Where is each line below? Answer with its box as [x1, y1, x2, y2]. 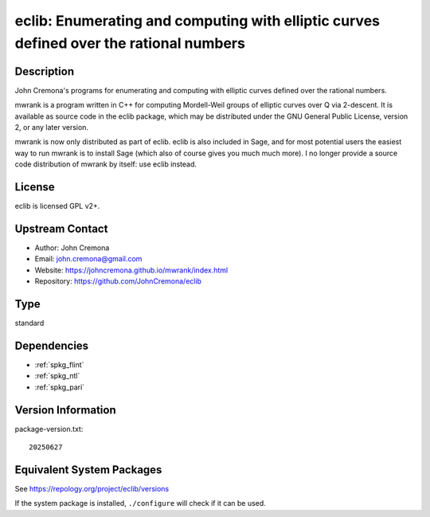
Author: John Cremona [34, 243, 110, 253]
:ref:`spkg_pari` [34, 382, 85, 392]
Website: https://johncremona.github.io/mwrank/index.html [34, 265, 229, 275]
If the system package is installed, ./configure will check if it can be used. [14, 499, 266, 508]
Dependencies [14, 339, 89, 352]
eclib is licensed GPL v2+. [14, 202, 100, 211]
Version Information [14, 403, 116, 417]
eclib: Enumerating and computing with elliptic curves [14, 12, 380, 29]
